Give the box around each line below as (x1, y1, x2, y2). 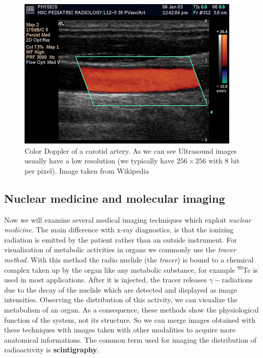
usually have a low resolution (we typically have (25, 155, 174, 166)
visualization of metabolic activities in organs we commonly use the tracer (4, 244, 236, 255)
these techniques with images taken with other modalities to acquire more (4, 324, 236, 335)
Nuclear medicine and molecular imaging (4, 190, 225, 206)
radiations (222, 274, 253, 285)
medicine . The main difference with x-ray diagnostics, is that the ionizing (4, 224, 234, 235)
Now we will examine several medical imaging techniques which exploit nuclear (4, 214, 252, 225)
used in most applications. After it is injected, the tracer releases (4, 274, 207, 285)
